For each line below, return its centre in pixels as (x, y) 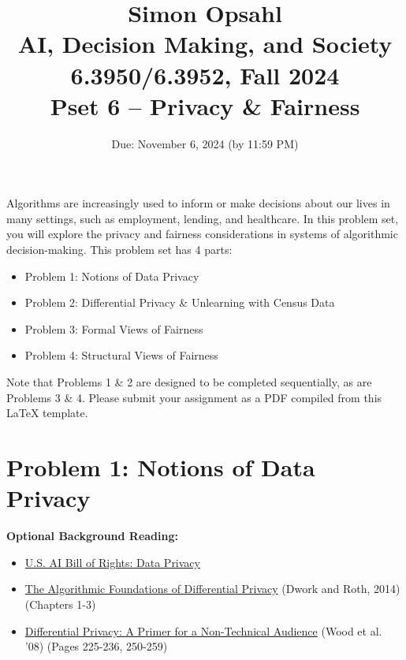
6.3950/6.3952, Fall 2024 (205, 75)
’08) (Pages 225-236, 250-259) (96, 646)
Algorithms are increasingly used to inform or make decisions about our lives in (198, 203)
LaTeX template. (47, 413)
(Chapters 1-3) (60, 604)
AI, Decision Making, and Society (205, 44)
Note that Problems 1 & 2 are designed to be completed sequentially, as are (189, 382)
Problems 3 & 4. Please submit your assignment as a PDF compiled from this (194, 397)
